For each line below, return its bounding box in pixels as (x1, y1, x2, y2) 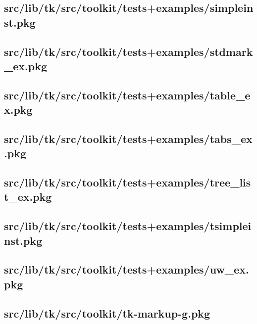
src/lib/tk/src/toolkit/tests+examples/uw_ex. (4, 262, 249, 277)
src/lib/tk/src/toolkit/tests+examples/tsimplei (4, 218, 252, 233)
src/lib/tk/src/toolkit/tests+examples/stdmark (4, 44, 253, 59)
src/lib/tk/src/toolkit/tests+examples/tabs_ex (4, 131, 253, 146)
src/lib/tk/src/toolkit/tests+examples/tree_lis (4, 175, 251, 190)
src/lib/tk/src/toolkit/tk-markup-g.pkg (4, 305, 210, 321)
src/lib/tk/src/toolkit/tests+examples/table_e (4, 87, 251, 102)
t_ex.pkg (4, 189, 52, 204)
